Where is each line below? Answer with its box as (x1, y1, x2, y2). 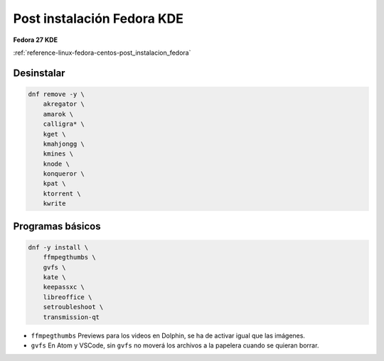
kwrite (43, 200, 66, 208)
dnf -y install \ (28, 243, 89, 252)
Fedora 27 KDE (13, 36, 58, 44)
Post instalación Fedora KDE (13, 11, 184, 26)
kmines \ (43, 150, 74, 158)
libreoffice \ (43, 293, 92, 301)
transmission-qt (43, 313, 100, 321)
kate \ (43, 274, 66, 281)
